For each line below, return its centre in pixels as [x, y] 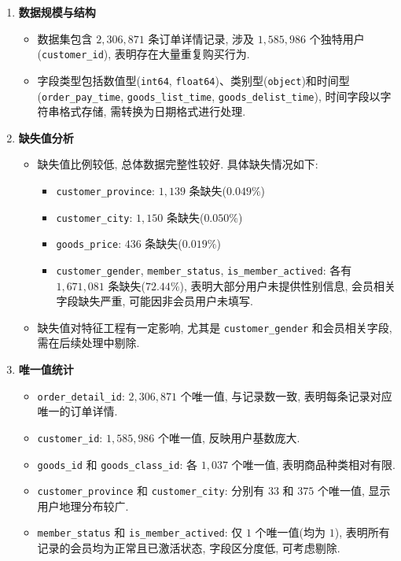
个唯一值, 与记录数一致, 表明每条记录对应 [286, 395]
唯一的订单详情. [77, 411]
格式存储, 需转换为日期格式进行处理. [153, 111]
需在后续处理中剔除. [88, 343]
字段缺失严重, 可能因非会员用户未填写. [155, 301]
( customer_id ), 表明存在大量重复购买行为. [143, 54]
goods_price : [89, 244]
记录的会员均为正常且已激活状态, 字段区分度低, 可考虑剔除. [189, 548]
